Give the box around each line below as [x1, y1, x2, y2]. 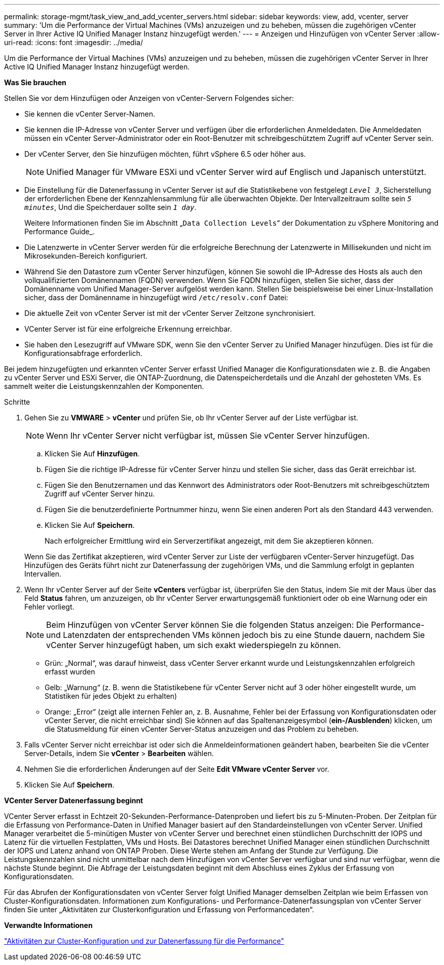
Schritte [4, 398, 30, 406]
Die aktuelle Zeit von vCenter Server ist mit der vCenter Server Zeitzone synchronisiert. [24, 309, 316, 317]
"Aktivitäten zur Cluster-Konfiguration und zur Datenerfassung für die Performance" [4, 937, 284, 945]
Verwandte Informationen [4, 921, 93, 930]
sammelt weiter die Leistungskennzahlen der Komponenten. [4, 382, 204, 390]
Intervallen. [24, 569, 62, 578]
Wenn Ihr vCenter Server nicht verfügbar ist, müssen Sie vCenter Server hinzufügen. [46, 431, 370, 441]
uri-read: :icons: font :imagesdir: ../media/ [4, 38, 143, 47]
